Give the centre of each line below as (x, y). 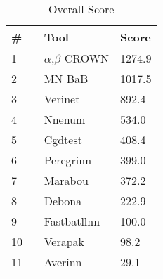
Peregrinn (68, 160)
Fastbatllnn (72, 221)
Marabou (66, 180)
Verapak (64, 241)
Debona (63, 201)
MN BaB (66, 78)
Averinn (63, 262)
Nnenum (65, 119)
